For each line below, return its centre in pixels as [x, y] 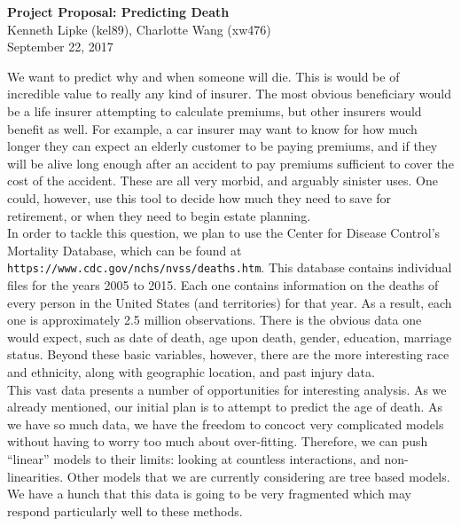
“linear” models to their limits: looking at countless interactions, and [194, 458]
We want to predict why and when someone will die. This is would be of [203, 76]
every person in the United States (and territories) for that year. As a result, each [230, 302]
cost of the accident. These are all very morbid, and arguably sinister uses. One [223, 181]
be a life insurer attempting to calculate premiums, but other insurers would [215, 110]
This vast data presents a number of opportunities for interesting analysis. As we [227, 389]
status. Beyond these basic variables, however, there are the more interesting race [228, 354]
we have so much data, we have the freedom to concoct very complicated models [226, 424]
